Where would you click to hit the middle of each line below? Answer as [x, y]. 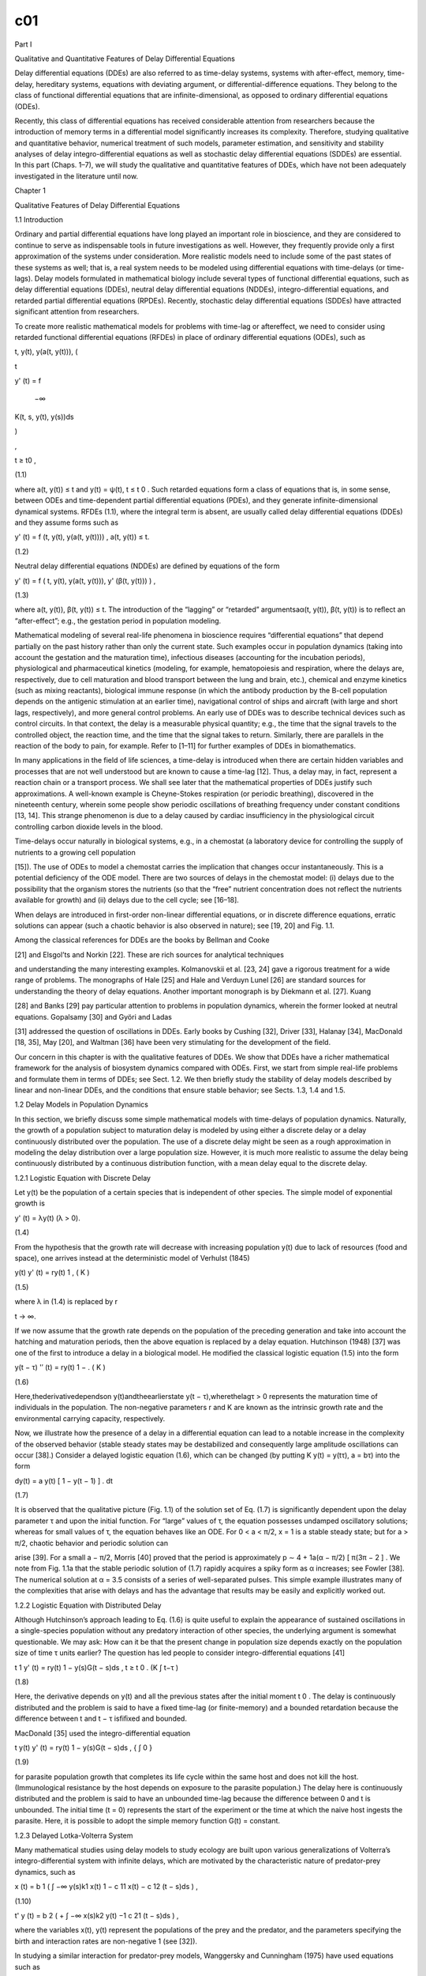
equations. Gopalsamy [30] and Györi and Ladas [93, 1016]
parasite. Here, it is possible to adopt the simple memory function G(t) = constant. [147, 1821]
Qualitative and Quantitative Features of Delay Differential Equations [125, 58]
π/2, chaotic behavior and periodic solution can [92, 1543]
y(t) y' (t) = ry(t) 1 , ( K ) [52, 1273]
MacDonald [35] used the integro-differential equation [103, 1733]
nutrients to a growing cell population [75, 852]
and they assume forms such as [66, 522]
